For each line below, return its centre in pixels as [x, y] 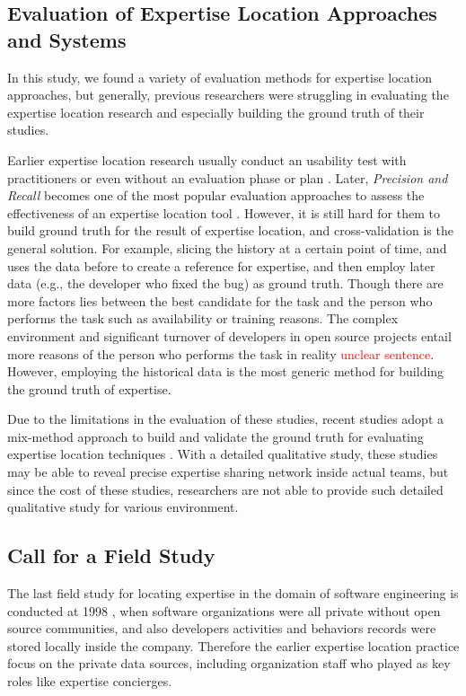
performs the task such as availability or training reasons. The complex [203, 318]
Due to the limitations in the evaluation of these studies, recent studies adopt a [226, 419]
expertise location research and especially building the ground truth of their [216, 112]
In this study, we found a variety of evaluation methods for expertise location [220, 77]
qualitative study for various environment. [123, 507]
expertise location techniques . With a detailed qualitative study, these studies [223, 454]
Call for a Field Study [111, 555]
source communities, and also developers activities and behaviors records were [222, 628]
